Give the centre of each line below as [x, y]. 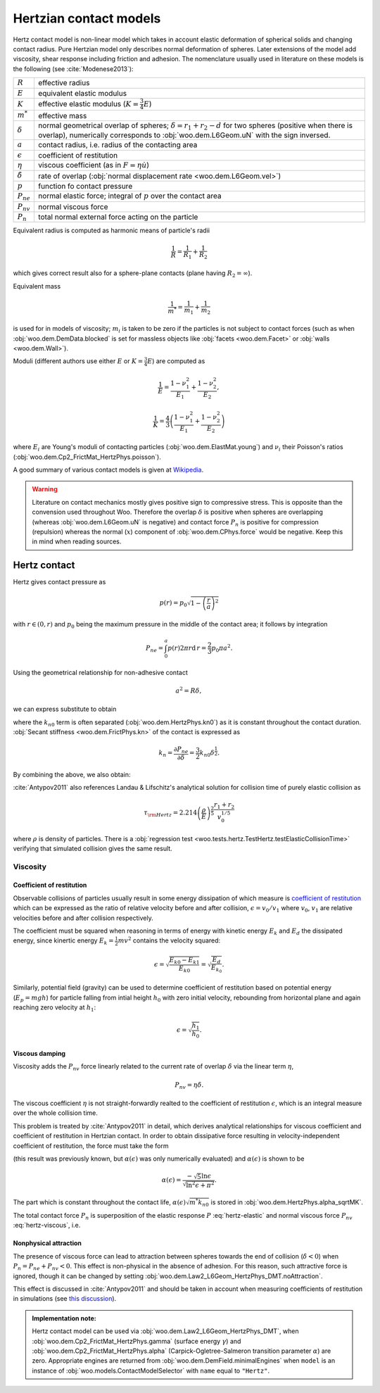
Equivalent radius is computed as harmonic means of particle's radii [112, 231]
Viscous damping [39, 1053]
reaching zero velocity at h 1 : [55, 1008]
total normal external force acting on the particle [118, 217]
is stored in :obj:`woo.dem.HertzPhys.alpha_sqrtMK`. [287, 1202]
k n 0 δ [207, 754]
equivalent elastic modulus [82, 93]
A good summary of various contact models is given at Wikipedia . [108, 469]
